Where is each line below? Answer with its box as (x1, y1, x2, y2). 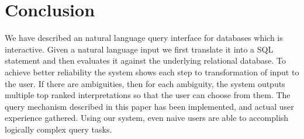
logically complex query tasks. (5, 123, 112, 135)
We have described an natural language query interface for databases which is (5, 32, 283, 44)
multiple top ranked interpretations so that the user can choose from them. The (5, 89, 291, 101)
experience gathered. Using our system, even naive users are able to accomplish (5, 112, 289, 124)
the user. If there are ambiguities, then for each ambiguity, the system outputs (5, 77, 285, 89)
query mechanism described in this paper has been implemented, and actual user (5, 100, 294, 112)
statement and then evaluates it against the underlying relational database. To (5, 54, 286, 67)
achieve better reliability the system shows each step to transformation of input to (5, 65, 299, 78)
